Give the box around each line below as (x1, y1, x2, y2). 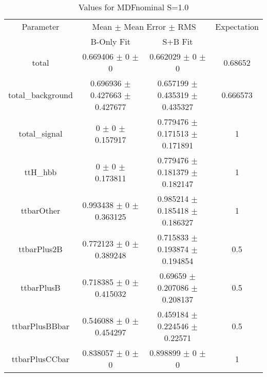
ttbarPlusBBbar (11, 320, 69, 332)
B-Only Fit (90, 35, 130, 47)
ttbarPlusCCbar (11, 352, 70, 365)
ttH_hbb (24, 166, 57, 178)
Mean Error (124, 21, 166, 32)
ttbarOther (21, 204, 61, 216)
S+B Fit (162, 35, 193, 47)
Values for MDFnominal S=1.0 (78, 1, 189, 13)
